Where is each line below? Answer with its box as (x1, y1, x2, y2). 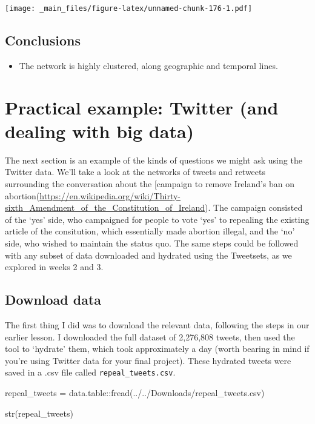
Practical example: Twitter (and (5, 94, 279, 119)
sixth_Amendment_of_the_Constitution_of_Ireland (5, 201, 205, 214)
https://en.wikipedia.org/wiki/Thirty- (39, 189, 181, 202)
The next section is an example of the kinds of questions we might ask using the (5, 153, 302, 166)
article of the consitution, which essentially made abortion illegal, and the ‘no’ (5, 225, 295, 237)
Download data (5, 290, 102, 309)
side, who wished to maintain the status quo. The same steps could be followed (5, 236, 299, 249)
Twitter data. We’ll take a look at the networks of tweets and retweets (5, 165, 266, 178)
